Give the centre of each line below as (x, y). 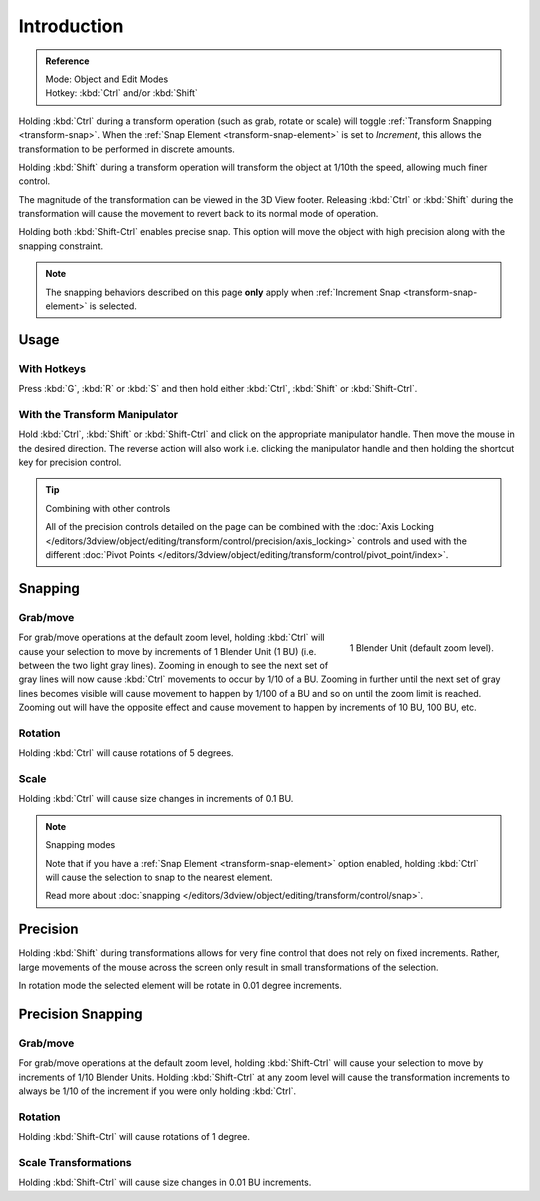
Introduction (71, 26)
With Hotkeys (52, 368)
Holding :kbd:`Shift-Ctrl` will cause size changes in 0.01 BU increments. (165, 1182)
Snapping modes (80, 845)
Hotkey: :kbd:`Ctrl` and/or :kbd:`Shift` (122, 93)
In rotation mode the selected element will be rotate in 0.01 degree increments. (180, 986)
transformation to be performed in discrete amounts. (126, 149)
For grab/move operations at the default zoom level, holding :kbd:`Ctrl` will (171, 637)
